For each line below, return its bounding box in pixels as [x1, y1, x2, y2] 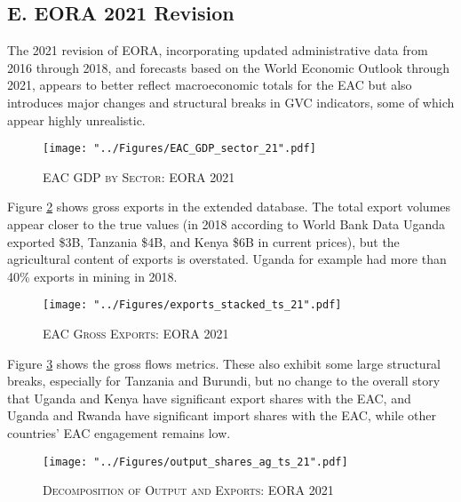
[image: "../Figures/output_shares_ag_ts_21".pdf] [43, 455, 348, 468]
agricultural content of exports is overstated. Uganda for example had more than [7, 250, 447, 268]
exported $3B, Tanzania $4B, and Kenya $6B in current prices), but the [7, 232, 400, 251]
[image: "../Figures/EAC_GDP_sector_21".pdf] [43, 142, 316, 155]
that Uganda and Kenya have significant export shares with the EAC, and [7, 388, 411, 407]
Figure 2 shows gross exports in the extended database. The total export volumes [7, 197, 451, 216]
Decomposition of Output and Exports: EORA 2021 [43, 481, 334, 499]
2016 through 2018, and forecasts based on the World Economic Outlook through [7, 58, 450, 76]
